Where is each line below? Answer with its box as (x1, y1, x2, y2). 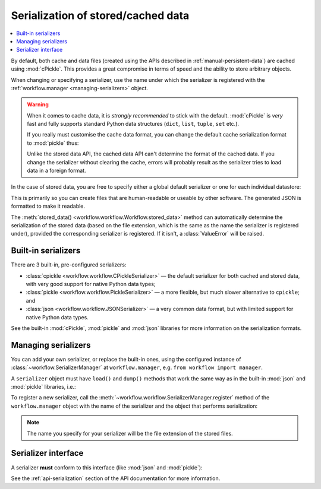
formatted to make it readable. (11, 202, 86, 210)
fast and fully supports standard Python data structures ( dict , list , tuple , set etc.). (27, 120, 240, 128)
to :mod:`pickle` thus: (27, 139, 79, 147)
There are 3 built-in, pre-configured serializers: (11, 261, 127, 268)
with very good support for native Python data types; (26, 281, 156, 288)
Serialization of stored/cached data (11, 9, 190, 22)
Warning (27, 101, 49, 108)
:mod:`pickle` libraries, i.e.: (11, 383, 76, 390)
